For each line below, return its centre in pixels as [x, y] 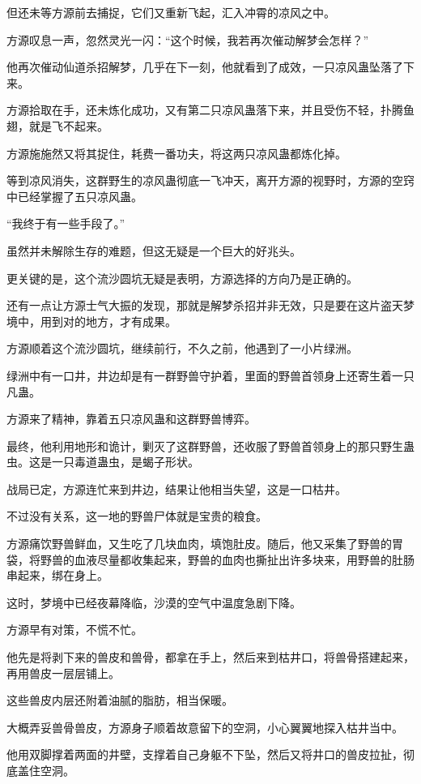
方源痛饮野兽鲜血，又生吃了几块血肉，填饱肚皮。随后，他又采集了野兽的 [199, 544]
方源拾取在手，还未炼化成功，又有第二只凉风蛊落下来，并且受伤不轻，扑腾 [205, 110]
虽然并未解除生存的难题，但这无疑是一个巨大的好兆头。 [154, 250]
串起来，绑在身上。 [57, 575]
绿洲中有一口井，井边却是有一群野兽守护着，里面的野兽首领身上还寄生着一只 [210, 375]
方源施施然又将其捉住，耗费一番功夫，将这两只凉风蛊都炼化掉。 [176, 153]
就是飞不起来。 [68, 125]
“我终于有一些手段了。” [66, 223]
